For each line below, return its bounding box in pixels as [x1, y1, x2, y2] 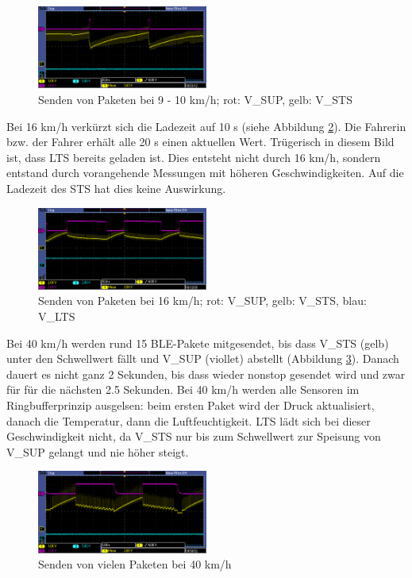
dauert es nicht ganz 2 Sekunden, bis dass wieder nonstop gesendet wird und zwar [6, 365, 406, 382]
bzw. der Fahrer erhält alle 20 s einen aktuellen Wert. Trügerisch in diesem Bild [6, 133, 395, 150]
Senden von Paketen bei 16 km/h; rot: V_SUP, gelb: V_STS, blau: [38, 292, 367, 309]
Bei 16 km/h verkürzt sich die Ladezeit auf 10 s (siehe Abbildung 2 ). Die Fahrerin [6, 118, 406, 134]
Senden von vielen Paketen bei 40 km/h [38, 556, 232, 572]
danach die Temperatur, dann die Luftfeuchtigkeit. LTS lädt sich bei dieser [6, 412, 371, 429]
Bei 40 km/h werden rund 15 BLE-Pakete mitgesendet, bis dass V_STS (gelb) [6, 334, 389, 351]
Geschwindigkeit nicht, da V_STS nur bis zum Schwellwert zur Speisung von [6, 428, 381, 445]
